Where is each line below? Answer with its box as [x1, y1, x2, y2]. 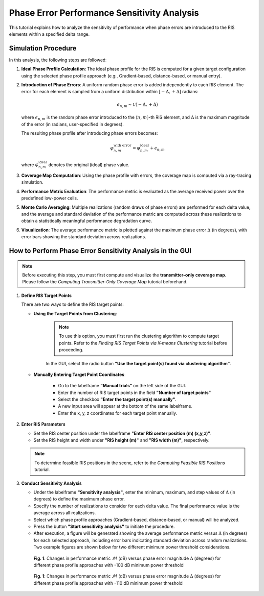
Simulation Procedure [9, 44, 77, 52]
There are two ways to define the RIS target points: [21, 301, 124, 307]
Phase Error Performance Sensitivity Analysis [9, 7, 199, 18]
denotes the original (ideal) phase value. [48, 162, 130, 168]
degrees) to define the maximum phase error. [33, 496, 125, 502]
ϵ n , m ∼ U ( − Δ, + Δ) [117, 101, 158, 108]
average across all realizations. [33, 510, 96, 516]
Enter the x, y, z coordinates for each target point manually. [58, 410, 177, 416]
